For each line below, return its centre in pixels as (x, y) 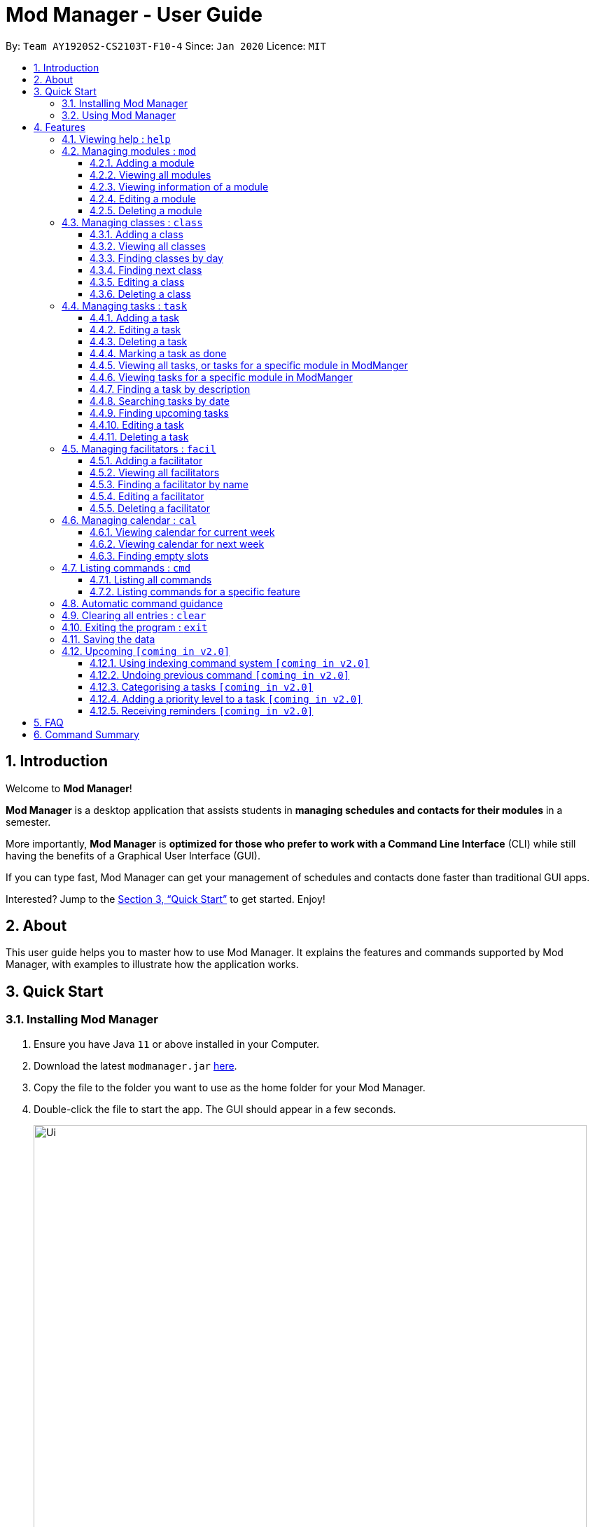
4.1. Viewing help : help (116, 139)
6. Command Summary (86, 734)
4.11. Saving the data (108, 639)
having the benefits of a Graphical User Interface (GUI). (133, 855)
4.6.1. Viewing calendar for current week (182, 532)
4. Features (59, 127)
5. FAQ (49, 722)
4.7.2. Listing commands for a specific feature (195, 591)
